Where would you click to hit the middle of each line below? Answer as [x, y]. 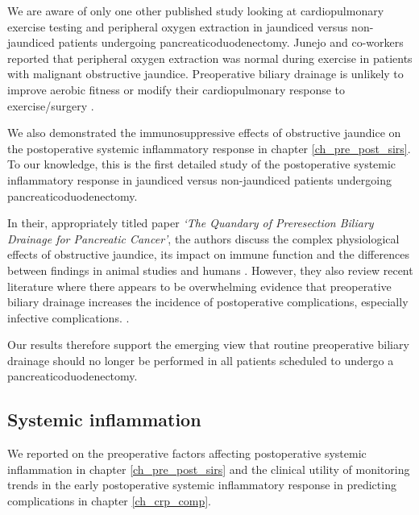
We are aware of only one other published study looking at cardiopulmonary [196, 10]
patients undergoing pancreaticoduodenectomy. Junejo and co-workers [231, 42]
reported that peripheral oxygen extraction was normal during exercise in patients [210, 58]
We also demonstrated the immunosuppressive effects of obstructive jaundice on [204, 133]
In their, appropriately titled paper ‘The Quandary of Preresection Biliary [191, 223]
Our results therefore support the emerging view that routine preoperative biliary [208, 345]
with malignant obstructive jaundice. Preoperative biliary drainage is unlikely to [205, 74]
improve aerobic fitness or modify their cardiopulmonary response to [176, 89]
